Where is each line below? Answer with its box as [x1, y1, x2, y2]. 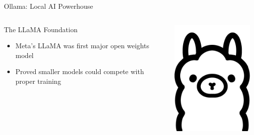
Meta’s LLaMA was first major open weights [15, 40, 149, 51]
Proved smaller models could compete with [15, 66, 144, 77]
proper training [15, 76, 61, 86]
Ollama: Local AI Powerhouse [4, 1, 93, 11]
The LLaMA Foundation [4, 24, 78, 34]
